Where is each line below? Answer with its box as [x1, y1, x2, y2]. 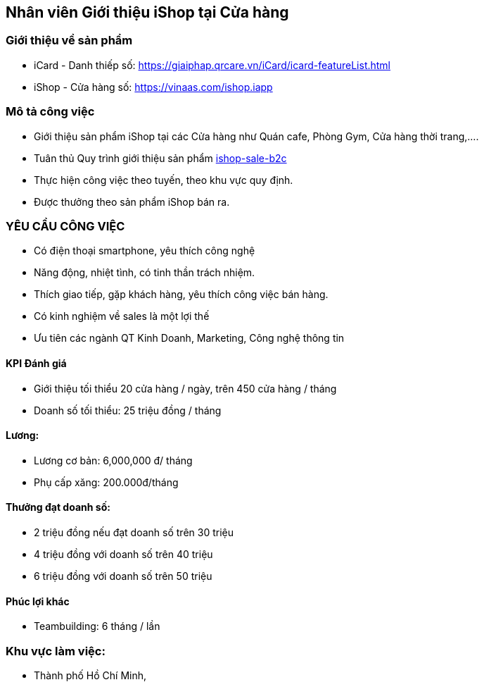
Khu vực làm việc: [6, 643, 106, 658]
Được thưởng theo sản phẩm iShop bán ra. [34, 195, 230, 208]
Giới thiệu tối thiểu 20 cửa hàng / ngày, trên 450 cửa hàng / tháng [34, 382, 337, 395]
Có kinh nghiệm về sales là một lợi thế [34, 310, 210, 323]
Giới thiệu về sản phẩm [6, 33, 133, 48]
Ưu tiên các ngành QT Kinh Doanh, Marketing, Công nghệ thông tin [34, 332, 345, 345]
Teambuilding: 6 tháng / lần [34, 620, 160, 633]
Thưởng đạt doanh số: [6, 501, 110, 514]
